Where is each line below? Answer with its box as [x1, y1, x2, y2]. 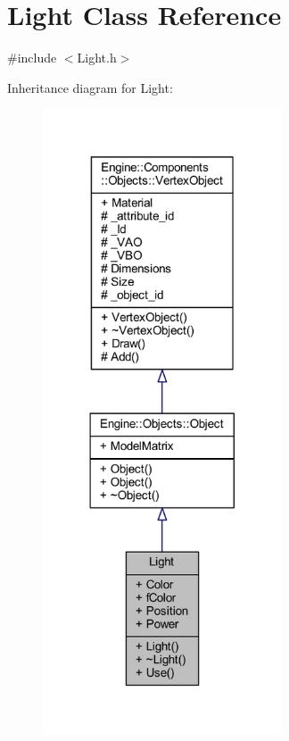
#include [7, 48, 57, 67]
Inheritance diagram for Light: [7, 78, 173, 96]
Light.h [77, 48, 117, 67]
